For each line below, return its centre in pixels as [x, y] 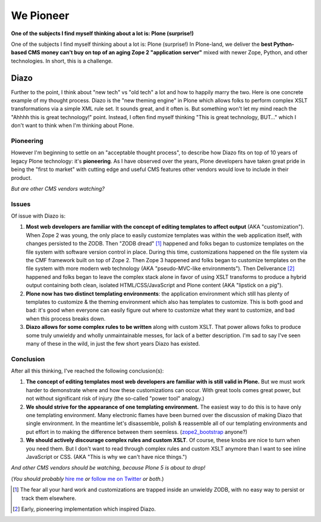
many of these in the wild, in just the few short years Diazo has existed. [113, 343]
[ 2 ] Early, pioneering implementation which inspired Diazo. [84, 509]
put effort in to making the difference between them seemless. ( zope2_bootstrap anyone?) [137, 431]
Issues [21, 204]
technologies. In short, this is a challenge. [62, 61]
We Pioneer [40, 15]
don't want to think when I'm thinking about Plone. [73, 126]
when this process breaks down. [66, 318]
